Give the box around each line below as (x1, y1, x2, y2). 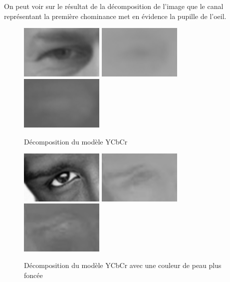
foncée (24, 270, 43, 280)
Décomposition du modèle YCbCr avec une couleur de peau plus (24, 260, 222, 270)
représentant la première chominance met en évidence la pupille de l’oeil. (4, 10, 227, 21)
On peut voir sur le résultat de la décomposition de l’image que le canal (4, 1, 224, 11)
